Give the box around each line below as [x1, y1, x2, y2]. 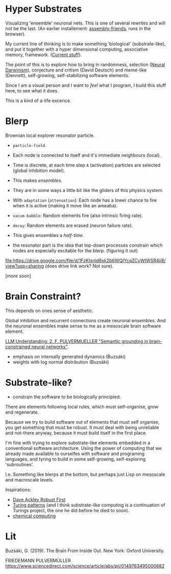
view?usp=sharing [5, 262, 44, 269]
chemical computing [12, 513, 56, 519]
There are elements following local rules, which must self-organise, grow [5, 403, 159, 410]
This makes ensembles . [12, 177, 63, 183]
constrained [5, 343, 31, 350]
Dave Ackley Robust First [12, 496, 66, 503]
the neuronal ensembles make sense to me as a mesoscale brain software [5, 323, 161, 329]
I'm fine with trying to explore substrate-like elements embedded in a [5, 440, 151, 446]
